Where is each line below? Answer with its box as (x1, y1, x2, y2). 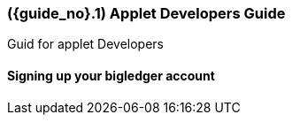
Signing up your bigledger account (7, 67, 215, 83)
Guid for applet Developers (7, 36, 165, 52)
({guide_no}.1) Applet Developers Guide (7, 4, 286, 22)
